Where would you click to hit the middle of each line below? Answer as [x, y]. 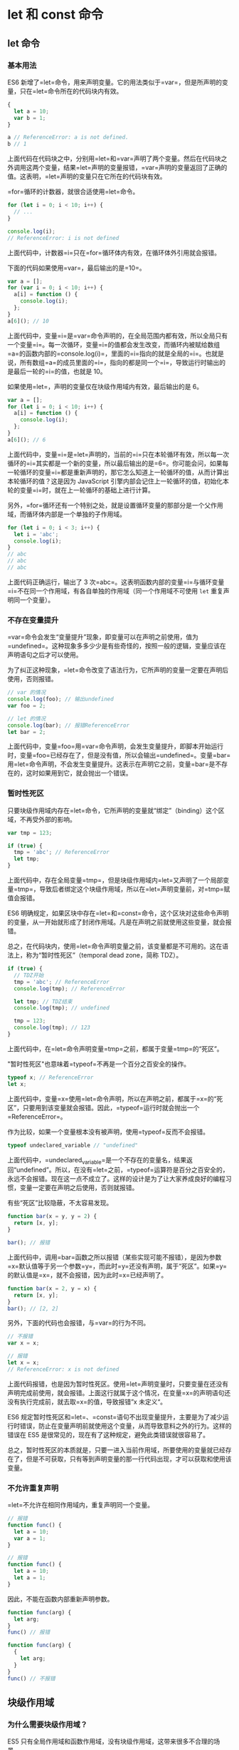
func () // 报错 [29, 1632]
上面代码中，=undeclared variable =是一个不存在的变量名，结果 [97, 1161]
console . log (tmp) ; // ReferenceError [70, 989]
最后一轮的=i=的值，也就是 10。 [60, 371]
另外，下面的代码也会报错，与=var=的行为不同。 [79, 1323]
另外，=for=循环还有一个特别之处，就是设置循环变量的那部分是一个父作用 [115, 505]
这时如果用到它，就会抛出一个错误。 [79, 773]
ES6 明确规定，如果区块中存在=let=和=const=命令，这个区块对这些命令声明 [118, 913]
